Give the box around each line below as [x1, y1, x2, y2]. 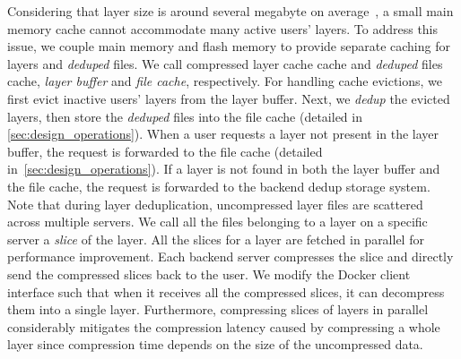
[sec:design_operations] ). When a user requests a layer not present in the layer [7, 124, 439, 143]
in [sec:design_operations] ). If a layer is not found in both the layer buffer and [7, 159, 440, 178]
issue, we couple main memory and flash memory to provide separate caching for [7, 37, 450, 56]
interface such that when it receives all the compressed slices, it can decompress [7, 282, 445, 301]
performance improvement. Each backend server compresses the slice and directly [7, 247, 454, 266]
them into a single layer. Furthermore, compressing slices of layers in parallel [7, 300, 429, 319]
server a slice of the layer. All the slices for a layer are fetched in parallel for [7, 229, 424, 248]
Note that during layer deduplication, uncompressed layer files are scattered [7, 194, 423, 213]
